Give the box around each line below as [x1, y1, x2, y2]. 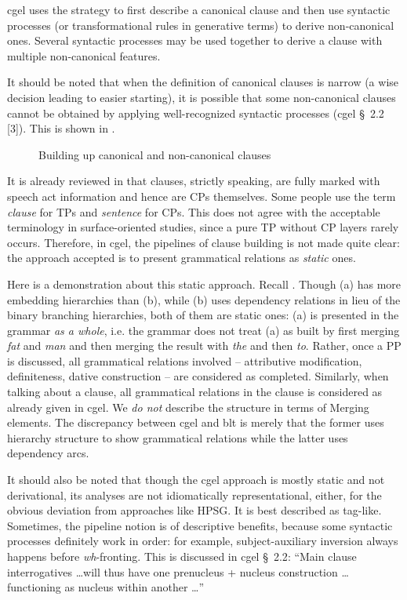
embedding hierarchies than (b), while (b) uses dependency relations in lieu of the [7, 291, 401, 307]
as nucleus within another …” [64, 579, 205, 595]
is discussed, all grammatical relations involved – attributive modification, [7, 352, 362, 369]
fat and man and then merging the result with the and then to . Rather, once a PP [7, 337, 402, 354]
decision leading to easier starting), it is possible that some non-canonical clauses [7, 89, 396, 105]
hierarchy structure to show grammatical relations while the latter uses [7, 429, 348, 445]
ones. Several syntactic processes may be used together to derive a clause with [7, 32, 383, 49]
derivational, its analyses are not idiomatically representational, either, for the [7, 486, 382, 503]
